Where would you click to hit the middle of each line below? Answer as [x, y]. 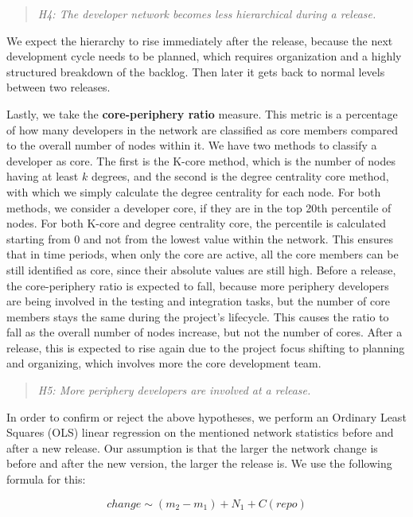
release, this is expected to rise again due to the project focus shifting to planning [206, 347]
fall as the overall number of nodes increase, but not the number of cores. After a [205, 332]
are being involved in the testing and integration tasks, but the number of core [198, 301]
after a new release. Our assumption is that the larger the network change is [192, 447]
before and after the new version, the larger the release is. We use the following [199, 463]
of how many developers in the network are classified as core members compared [203, 129]
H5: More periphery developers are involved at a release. [174, 390]
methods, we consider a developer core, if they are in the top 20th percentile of [199, 207]
